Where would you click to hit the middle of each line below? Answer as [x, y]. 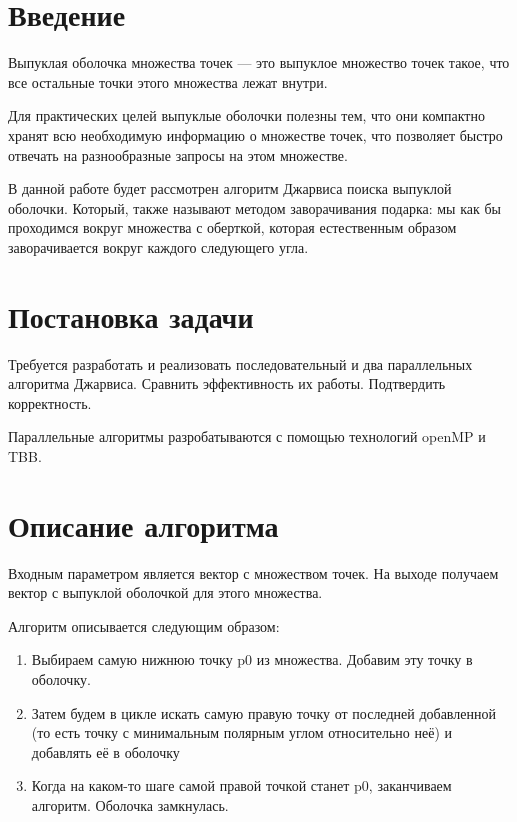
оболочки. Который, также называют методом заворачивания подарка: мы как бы [254, 207]
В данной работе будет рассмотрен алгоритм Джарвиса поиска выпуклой [230, 188]
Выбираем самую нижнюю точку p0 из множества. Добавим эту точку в [252, 659]
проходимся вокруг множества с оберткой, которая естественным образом [232, 227]
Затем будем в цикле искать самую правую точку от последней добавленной [263, 712]
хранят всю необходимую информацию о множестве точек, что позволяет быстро [255, 134]
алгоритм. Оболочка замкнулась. [130, 805]
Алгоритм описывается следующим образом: [144, 625]
